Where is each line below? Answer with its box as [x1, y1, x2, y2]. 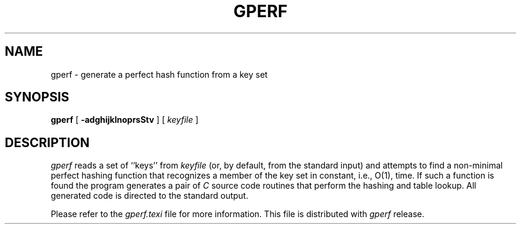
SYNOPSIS [5, 90, 70, 105]
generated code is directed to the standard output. [51, 190, 249, 201]
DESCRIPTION [5, 135, 90, 150]
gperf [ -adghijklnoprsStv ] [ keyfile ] [51, 114, 199, 125]
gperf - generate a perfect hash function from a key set [51, 69, 268, 79]
